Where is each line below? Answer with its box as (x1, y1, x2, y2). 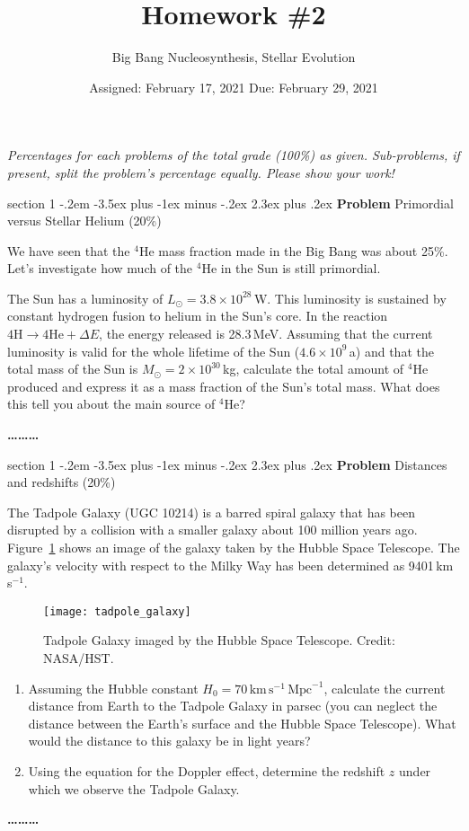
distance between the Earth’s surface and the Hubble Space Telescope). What (28, 713, 456, 732)
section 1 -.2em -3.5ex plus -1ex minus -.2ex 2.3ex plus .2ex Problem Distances (7, 455, 447, 473)
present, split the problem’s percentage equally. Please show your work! (7, 163, 394, 181)
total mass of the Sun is (7, 359, 138, 378)
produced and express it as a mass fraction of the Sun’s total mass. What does (7, 376, 440, 395)
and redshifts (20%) (7, 473, 116, 491)
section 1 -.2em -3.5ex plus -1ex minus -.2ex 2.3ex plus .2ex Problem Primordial (7, 193, 454, 212)
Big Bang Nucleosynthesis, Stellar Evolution (111, 48, 356, 66)
